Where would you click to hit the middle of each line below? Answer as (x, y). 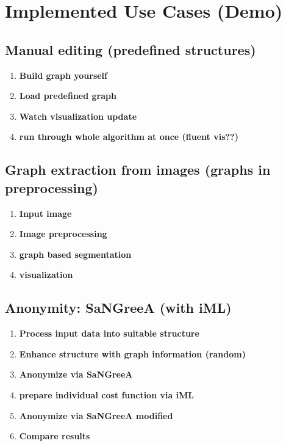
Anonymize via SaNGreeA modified (96, 415)
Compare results (55, 436)
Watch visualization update (78, 116)
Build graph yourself (63, 75)
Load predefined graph (68, 96)
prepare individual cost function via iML (107, 394)
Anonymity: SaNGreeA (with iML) (118, 308)
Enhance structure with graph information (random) (132, 353)
